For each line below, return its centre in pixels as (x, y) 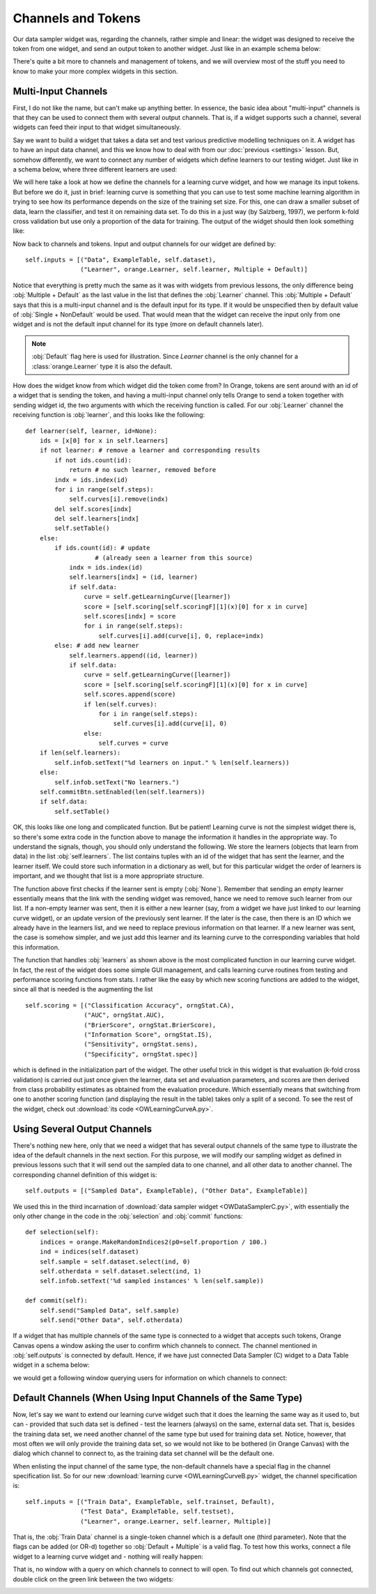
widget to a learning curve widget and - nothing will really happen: (108, 1556)
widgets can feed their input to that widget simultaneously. (97, 127)
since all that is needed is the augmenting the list (83, 989)
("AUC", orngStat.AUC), (124, 1015)
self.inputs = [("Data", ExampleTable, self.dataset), (121, 260)
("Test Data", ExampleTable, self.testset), (157, 1512)
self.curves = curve (133, 743)
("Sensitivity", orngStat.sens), (141, 1045)
